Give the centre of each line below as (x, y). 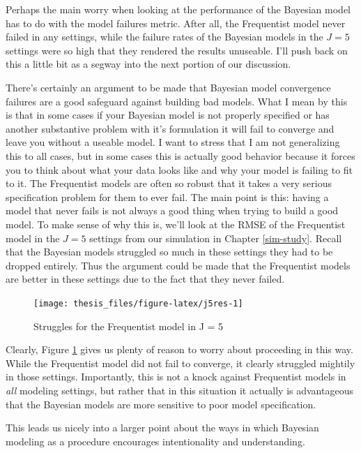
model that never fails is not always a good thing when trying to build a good (172, 210)
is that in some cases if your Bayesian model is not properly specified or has (168, 115)
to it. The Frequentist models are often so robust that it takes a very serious (169, 183)
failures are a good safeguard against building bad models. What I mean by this (177, 101)
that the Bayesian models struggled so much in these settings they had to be (169, 252)
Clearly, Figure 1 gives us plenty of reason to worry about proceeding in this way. (179, 349)
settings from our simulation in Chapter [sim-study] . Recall (216, 238)
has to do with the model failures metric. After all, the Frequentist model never (176, 23)
